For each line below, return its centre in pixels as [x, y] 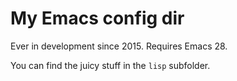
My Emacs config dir [97, 18]
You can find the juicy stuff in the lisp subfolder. [110, 65]
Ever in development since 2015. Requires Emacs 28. [119, 46]
